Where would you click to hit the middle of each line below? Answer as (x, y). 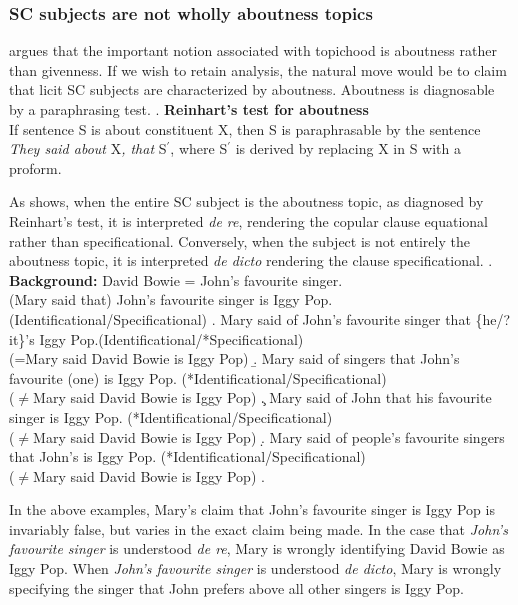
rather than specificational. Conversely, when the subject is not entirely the (239, 240)
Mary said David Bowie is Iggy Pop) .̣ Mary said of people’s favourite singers (269, 436)
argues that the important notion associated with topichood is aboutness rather (253, 50)
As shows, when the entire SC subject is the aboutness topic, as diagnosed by (246, 201)
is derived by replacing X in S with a (348, 148)
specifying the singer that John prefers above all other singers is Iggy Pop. (236, 587)
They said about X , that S (88, 148)
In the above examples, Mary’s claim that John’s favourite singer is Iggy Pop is (252, 509)
